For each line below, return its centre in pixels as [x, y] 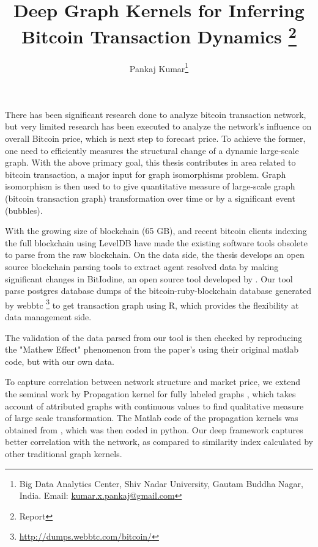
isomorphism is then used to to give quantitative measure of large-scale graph [150, 186]
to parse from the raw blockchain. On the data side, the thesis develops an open [155, 255]
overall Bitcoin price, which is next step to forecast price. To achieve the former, [155, 138]
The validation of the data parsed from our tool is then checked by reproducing [154, 337]
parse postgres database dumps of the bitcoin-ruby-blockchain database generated [158, 291]
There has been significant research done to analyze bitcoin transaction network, [156, 114]
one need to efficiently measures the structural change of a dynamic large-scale [152, 150]
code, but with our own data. [60, 361]
